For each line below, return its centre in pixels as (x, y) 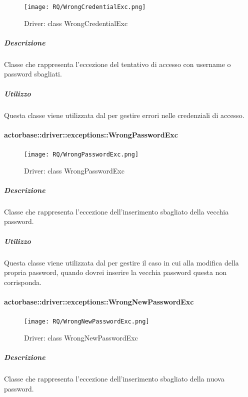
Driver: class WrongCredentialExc (76, 23)
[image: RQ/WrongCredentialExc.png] (85, 7)
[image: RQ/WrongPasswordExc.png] (81, 154)
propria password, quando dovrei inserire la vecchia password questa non (115, 272)
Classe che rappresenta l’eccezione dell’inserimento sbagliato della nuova (114, 378)
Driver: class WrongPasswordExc (74, 170)
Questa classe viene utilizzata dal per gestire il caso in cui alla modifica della (121, 262)
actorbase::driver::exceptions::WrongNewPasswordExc (99, 301)
